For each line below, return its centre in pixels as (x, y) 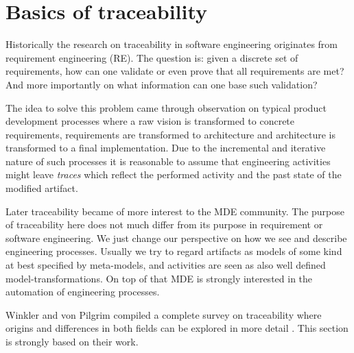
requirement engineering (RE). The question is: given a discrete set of (152, 57)
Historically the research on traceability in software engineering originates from (172, 44)
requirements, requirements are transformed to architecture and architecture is (170, 134)
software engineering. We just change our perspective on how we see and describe (176, 238)
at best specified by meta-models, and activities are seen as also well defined (166, 265)
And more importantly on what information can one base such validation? (162, 84)
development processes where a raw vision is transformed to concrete (150, 121)
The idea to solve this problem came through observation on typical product (166, 107)
